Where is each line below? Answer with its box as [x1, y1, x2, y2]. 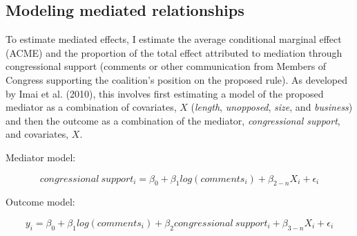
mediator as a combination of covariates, [6, 100, 177, 114]
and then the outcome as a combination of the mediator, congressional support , [6, 113, 340, 127]
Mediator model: [6, 149, 76, 164]
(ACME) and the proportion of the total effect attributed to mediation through [6, 45, 342, 60]
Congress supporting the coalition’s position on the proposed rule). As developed [6, 72, 348, 87]
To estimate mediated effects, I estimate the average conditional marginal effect [6, 32, 342, 46]
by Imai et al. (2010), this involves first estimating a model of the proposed [6, 86, 324, 100]
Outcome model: [6, 194, 75, 209]
